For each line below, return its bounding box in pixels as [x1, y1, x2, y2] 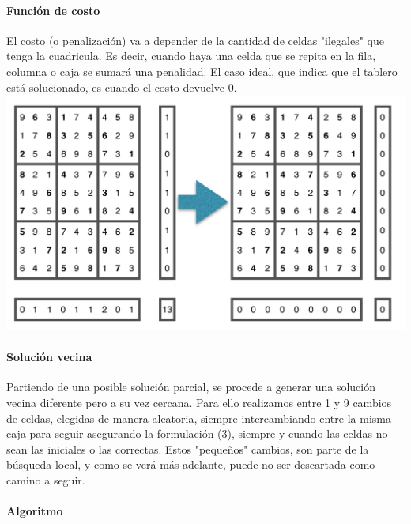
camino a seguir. [6, 471, 85, 488]
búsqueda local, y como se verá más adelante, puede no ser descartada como [6, 456, 375, 473]
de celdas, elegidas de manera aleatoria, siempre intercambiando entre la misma [6, 409, 391, 426]
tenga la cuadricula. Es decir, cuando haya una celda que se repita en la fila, [6, 47, 376, 64]
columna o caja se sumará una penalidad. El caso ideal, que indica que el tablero [6, 62, 398, 79]
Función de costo [6, 2, 100, 18]
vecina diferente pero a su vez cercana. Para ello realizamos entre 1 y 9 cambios [6, 394, 392, 410]
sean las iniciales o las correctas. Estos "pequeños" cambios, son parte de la [6, 440, 369, 457]
